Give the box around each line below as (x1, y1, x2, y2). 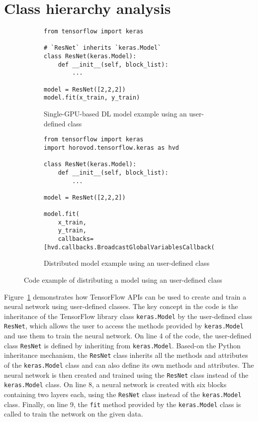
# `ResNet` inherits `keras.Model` (44, 44, 162, 52)
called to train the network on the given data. (4, 409, 143, 419)
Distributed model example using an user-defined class (44, 258, 210, 268)
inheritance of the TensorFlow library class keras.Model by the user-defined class (4, 311, 253, 321)
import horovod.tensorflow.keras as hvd (44, 144, 179, 151)
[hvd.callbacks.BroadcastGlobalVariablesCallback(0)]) (44, 243, 229, 251)
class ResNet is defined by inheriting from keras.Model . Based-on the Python (4, 340, 241, 350)
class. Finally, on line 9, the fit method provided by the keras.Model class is (4, 399, 241, 409)
